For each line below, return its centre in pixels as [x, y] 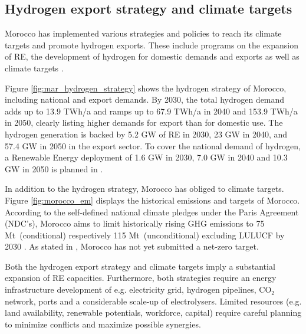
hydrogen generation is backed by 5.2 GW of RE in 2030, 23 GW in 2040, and [146, 134]
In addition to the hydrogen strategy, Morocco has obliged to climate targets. [144, 189]
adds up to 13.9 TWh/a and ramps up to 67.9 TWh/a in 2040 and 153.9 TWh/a [151, 111]
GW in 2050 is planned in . [54, 168]
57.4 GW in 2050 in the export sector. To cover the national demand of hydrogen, [153, 145]
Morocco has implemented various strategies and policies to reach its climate [143, 33]
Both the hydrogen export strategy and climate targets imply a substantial [140, 266]
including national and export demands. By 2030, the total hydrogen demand [145, 99]
